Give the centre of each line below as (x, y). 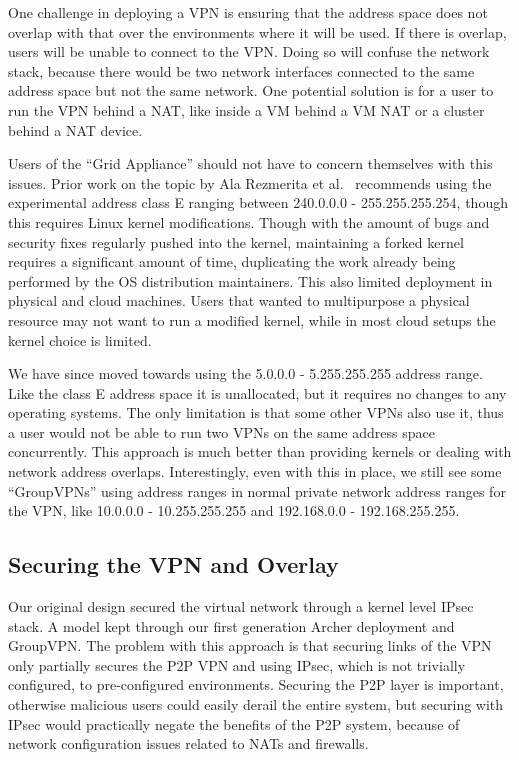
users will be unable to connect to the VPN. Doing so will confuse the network (249, 51)
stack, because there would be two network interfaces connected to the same (241, 70)
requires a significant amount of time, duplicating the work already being (232, 261)
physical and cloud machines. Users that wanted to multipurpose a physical (239, 300)
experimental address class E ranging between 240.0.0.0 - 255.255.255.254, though (258, 202)
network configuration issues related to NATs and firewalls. (188, 743)
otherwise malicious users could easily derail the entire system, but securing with (256, 704)
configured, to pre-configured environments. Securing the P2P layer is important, (256, 684)
